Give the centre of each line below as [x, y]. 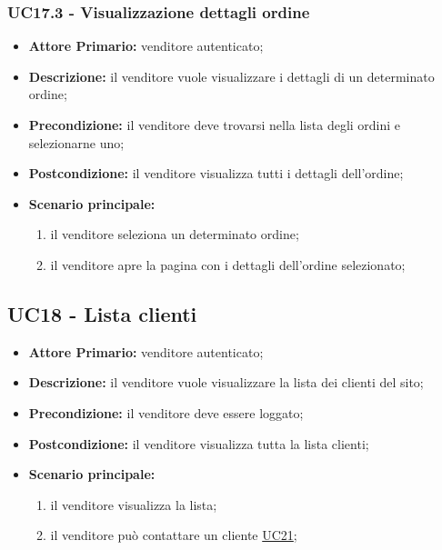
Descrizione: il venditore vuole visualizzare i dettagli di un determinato [231, 76]
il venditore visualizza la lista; [134, 504]
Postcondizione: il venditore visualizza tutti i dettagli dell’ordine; [216, 173]
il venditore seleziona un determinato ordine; [175, 234]
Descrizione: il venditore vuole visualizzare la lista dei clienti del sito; [226, 382]
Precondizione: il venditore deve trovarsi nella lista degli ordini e [215, 125]
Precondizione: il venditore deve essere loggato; [166, 412]
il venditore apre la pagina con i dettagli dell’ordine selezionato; [228, 264]
